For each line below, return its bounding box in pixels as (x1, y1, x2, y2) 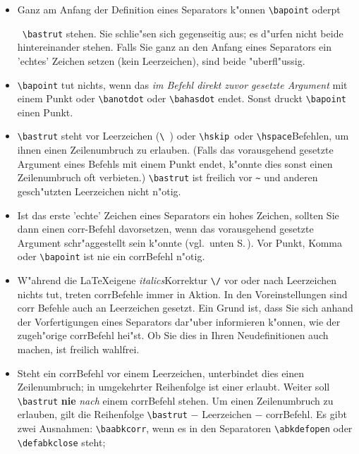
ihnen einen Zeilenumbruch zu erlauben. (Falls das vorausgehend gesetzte (17, 142, 334, 157)
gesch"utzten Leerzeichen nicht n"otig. (17, 183, 181, 198)
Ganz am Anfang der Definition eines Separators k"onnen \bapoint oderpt (17, 2, 341, 16)
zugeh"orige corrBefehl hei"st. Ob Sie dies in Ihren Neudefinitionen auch (17, 328, 329, 343)
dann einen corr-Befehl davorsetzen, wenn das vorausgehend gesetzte (17, 221, 314, 236)
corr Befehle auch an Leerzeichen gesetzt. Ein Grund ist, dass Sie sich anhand (17, 300, 353, 315)
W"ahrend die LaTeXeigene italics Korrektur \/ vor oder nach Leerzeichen (17, 272, 337, 287)
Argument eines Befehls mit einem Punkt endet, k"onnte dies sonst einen (17, 156, 333, 171)
